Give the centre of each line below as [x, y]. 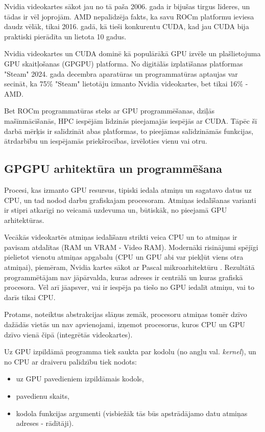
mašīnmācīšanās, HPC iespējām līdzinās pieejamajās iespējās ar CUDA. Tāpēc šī [131, 120]
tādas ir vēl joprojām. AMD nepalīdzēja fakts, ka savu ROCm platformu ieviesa [129, 16]
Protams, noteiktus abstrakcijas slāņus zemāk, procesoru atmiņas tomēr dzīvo [126, 314]
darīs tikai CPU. [30, 297]
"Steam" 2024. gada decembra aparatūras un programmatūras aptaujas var [121, 73]
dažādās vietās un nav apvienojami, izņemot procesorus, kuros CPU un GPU [125, 324]
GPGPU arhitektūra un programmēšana [113, 168]
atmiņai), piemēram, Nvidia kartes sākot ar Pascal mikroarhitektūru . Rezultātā [129, 267]
